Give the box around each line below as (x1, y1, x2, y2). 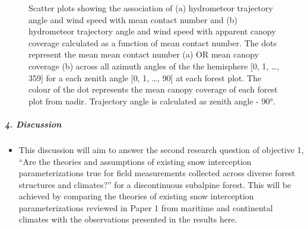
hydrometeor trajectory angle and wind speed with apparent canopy (28, 25, 276, 37)
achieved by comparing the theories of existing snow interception (18, 190, 254, 202)
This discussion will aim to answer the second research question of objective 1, (18, 143, 304, 155)
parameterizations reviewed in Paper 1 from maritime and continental (18, 201, 273, 214)
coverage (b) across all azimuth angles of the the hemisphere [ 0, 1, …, (28, 59, 280, 72)
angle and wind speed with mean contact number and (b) (28, 13, 238, 26)
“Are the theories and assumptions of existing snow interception (18, 155, 252, 167)
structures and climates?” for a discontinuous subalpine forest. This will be (18, 178, 291, 190)
